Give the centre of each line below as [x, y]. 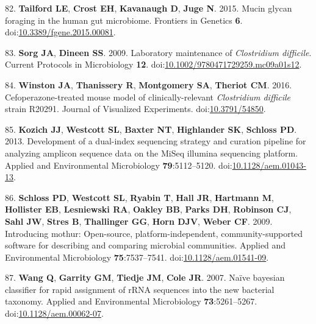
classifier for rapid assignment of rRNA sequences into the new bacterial [140, 289]
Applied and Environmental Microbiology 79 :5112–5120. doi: [119, 165]
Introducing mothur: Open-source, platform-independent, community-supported [154, 233]
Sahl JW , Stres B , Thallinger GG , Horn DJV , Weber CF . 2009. [139, 221]
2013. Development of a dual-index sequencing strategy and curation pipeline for [156, 141]
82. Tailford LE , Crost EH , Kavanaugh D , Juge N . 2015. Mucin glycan [149, 8]
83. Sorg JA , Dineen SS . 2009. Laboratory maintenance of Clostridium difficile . [158, 52]
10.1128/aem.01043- [269, 165]
